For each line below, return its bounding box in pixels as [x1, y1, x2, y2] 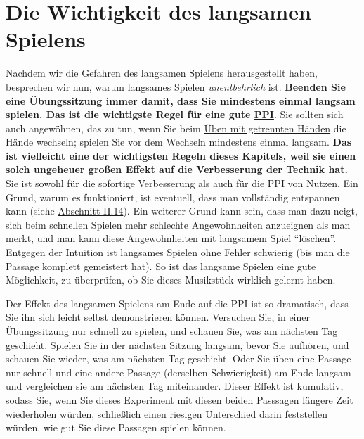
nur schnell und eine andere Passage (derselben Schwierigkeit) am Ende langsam [6, 364, 351, 379]
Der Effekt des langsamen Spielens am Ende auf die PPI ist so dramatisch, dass [6, 295, 349, 310]
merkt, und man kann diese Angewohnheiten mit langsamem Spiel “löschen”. [6, 231, 337, 246]
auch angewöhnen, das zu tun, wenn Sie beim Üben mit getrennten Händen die [6, 120, 346, 135]
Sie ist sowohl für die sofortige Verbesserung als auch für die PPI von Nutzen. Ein [6, 176, 358, 191]
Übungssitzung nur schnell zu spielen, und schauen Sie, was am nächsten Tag [6, 324, 338, 338]
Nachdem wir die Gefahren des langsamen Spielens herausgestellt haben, [6, 65, 318, 80]
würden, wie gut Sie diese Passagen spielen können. [6, 420, 226, 435]
